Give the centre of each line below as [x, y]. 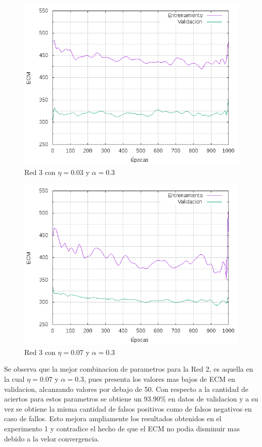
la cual [14, 378]
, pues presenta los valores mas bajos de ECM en [159, 378]
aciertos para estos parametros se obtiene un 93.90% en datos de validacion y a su [131, 399]
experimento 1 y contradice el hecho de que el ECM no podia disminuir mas [122, 428]
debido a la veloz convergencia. [52, 438]
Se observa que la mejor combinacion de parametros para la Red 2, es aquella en [129, 369]
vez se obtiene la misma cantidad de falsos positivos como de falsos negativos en [128, 408]
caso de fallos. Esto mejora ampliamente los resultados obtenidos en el [113, 418]
